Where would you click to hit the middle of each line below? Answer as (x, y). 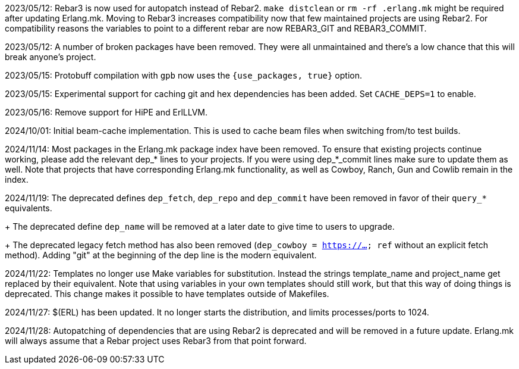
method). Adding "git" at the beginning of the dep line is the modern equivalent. (161, 255)
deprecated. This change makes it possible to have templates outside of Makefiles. (167, 294)
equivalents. (29, 208)
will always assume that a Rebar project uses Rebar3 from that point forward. (156, 341)
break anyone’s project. (51, 57)
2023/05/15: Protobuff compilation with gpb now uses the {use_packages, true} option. (183, 75)
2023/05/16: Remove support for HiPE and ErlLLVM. (106, 112)
